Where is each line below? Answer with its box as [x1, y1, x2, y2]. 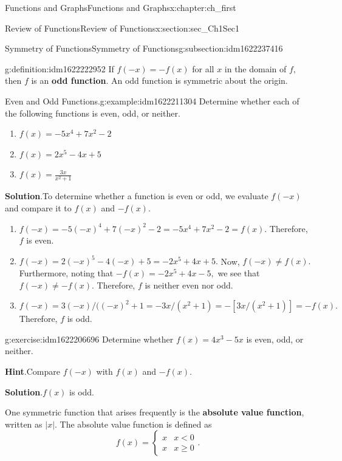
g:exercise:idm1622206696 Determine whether [5, 332, 174, 345]
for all [192, 62, 214, 75]
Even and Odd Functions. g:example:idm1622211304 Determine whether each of [5, 94, 299, 107]
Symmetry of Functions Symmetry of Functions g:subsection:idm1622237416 [5, 42, 283, 55]
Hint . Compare [5, 364, 60, 377]
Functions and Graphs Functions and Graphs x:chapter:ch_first [5, 1, 236, 13]
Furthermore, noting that [19, 266, 114, 279]
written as [5, 417, 43, 430]
